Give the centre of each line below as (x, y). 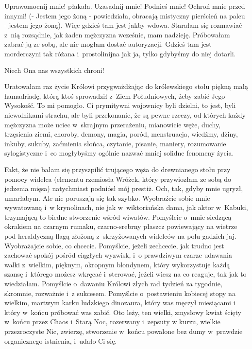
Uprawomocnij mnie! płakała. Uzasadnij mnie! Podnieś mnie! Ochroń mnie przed (125, 6)
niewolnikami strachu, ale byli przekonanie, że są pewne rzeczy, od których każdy (125, 114)
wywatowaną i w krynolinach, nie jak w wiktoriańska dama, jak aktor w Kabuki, (126, 207)
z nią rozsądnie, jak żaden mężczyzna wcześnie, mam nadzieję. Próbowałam (117, 34)
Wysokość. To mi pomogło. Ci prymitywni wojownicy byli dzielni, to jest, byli (120, 105)
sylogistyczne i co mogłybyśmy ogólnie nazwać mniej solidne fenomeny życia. (119, 153)
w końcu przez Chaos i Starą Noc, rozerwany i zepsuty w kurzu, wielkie (112, 322)
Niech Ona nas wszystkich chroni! (54, 70)
